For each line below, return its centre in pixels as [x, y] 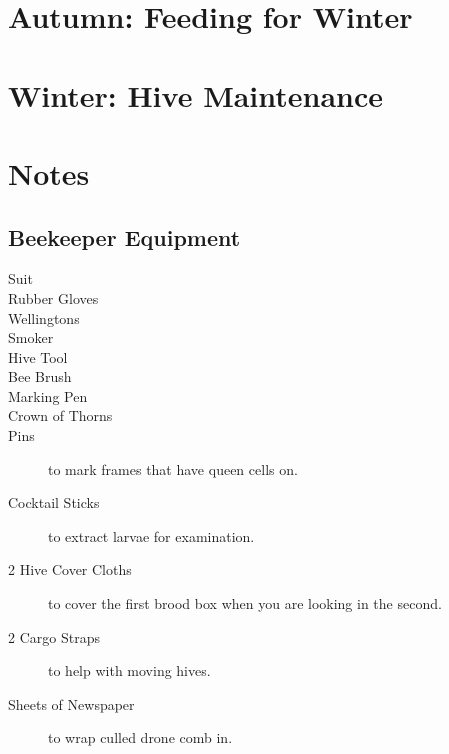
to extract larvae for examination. [151, 535]
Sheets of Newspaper [71, 703]
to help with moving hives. [129, 670]
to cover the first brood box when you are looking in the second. [245, 603]
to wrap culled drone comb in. [140, 737]
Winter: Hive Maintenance [196, 94]
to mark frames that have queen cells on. [173, 468]
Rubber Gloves [53, 297]
